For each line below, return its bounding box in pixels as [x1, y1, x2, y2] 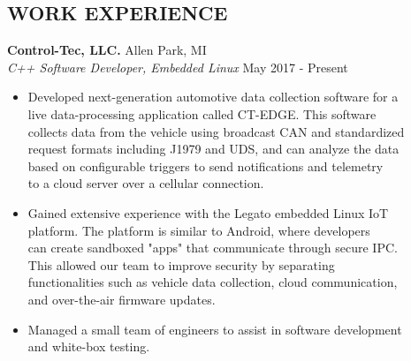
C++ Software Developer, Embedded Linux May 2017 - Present [7, 57, 348, 76]
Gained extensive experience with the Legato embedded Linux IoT [27, 203, 389, 222]
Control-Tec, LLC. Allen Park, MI [7, 41, 207, 59]
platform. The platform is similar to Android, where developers [27, 221, 370, 239]
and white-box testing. [27, 337, 150, 356]
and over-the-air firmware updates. [27, 290, 216, 308]
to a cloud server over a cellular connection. [27, 174, 264, 192]
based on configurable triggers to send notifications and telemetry [27, 156, 384, 175]
